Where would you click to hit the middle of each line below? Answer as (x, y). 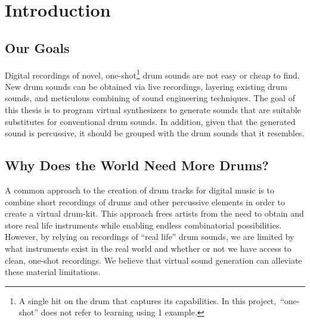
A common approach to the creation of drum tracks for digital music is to (139, 190)
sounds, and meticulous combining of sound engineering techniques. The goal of (150, 98)
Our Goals (37, 47)
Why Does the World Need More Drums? (137, 165)
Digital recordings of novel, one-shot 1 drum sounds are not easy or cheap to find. (152, 74)
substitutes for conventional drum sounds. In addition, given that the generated (150, 121)
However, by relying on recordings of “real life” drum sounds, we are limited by (150, 237)
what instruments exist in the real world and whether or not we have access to (148, 248)
